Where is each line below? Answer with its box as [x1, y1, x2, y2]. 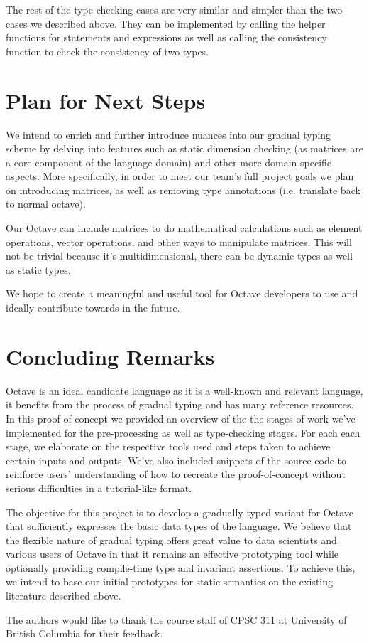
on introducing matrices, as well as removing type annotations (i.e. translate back [6, 182, 360, 197]
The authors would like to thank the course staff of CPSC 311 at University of [6, 612, 347, 627]
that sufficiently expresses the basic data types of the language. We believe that [6, 519, 352, 533]
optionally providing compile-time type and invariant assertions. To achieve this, [6, 560, 356, 575]
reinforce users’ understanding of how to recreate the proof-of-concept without [6, 467, 346, 482]
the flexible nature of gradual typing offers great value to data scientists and [6, 532, 337, 547]
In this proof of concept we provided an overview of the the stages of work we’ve [6, 410, 356, 425]
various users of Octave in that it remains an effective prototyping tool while [6, 546, 339, 561]
